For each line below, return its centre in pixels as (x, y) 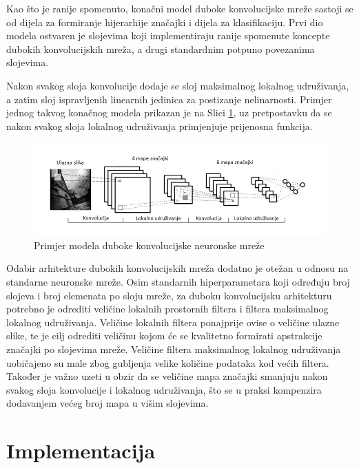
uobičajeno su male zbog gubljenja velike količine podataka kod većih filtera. (168, 362)
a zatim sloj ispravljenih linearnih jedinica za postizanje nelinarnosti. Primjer (169, 99)
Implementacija (81, 450)
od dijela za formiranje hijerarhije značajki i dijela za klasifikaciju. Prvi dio (165, 22)
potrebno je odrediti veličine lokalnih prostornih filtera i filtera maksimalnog (167, 309)
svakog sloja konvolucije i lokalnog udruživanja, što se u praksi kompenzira (164, 389)
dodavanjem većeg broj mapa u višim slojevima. (107, 403)
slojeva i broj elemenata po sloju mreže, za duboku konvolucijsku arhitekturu (169, 295)
